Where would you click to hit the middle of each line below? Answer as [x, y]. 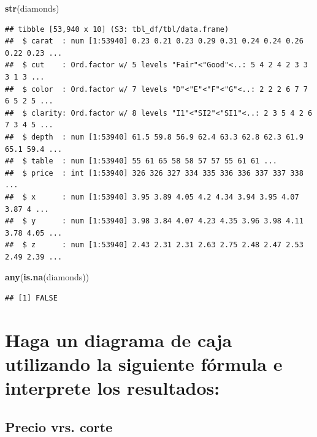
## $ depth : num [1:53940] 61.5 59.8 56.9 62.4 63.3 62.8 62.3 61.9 [154, 137]
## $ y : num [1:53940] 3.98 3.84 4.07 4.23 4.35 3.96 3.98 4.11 [154, 221]
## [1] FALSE [31, 298]
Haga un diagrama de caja [119, 339]
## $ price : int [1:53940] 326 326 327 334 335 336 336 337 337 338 [154, 173]
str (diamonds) [32, 8]
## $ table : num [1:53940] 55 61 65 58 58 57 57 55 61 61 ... [141, 161]
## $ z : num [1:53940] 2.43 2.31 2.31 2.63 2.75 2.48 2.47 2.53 [154, 245]
